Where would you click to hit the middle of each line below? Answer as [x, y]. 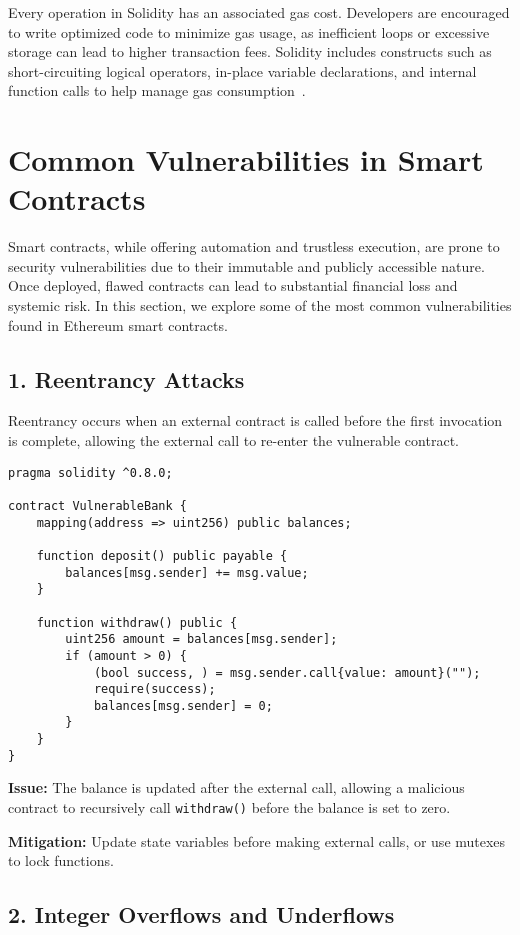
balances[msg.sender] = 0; [183, 705]
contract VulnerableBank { [97, 505]
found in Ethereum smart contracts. [118, 324]
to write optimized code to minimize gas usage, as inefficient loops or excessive [249, 31]
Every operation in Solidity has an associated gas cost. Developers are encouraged [259, 12]
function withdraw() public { [137, 622]
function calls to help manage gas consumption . [157, 90]
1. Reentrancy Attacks [126, 378]
